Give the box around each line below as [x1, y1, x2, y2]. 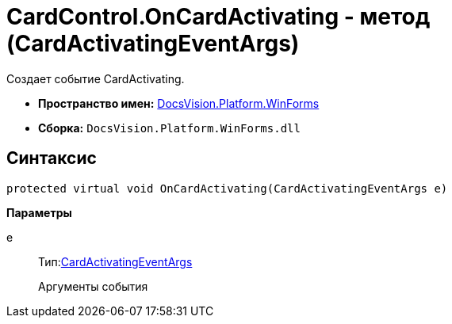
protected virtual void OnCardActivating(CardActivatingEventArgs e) [6, 181, 448, 195]
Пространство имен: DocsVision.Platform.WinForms [38, 96, 320, 110]
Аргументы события [38, 279, 148, 293]
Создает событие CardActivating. [6, 71, 185, 86]
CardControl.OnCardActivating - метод [6, 3, 431, 30]
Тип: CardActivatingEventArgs [38, 254, 193, 269]
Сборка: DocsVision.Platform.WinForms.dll [38, 120, 301, 135]
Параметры [6, 205, 72, 219]
